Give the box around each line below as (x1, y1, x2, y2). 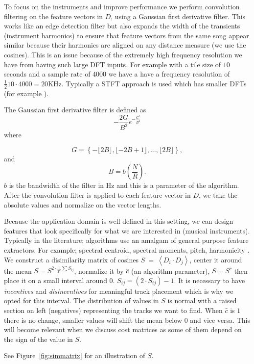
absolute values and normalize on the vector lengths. (4, 199, 162, 209)
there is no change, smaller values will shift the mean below (4, 314, 182, 325)
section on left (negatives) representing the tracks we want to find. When (4, 305, 223, 315)
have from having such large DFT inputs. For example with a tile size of (4, 59, 221, 69)
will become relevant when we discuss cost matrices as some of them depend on (4, 324, 242, 335)
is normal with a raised (167, 295, 237, 306)
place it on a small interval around (4, 275, 107, 285)
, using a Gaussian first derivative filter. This (111, 11, 246, 21)
